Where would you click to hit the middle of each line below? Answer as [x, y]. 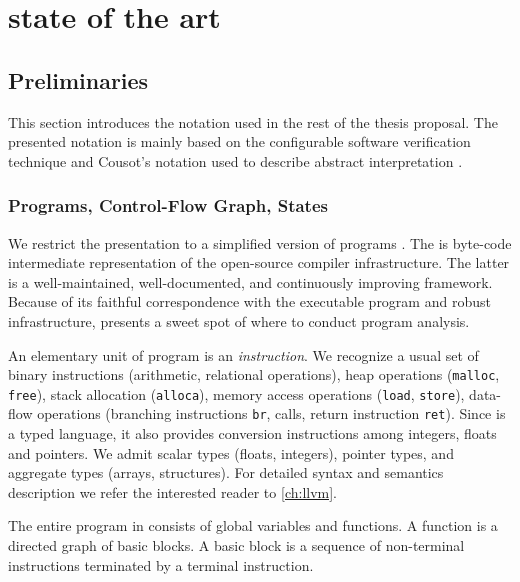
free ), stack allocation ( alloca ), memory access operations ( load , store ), [236, 393]
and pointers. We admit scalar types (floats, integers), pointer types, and [231, 452]
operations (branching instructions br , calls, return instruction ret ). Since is [271, 413]
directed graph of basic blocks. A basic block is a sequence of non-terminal [236, 545]
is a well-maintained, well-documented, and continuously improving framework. [250, 281]
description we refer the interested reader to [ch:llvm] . [173, 491]
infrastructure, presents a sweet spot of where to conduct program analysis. [239, 320]
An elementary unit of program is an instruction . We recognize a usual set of [243, 354]
